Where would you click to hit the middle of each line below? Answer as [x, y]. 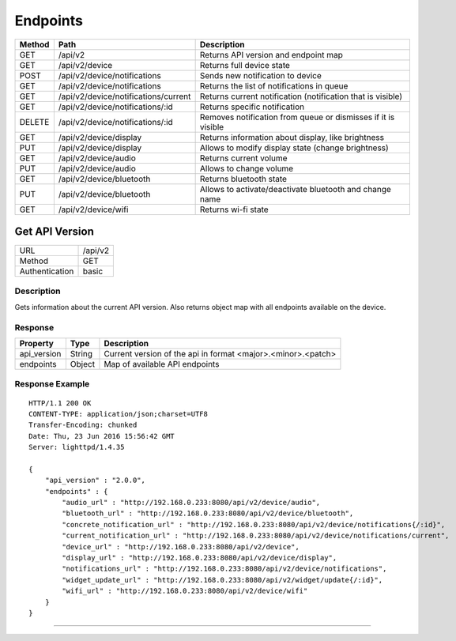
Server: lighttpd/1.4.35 [77, 447]
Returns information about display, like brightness [292, 137]
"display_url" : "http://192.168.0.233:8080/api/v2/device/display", [200, 558]
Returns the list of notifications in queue [274, 85]
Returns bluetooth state [243, 179]
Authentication [47, 271]
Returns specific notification [252, 107]
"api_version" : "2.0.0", [95, 481]
